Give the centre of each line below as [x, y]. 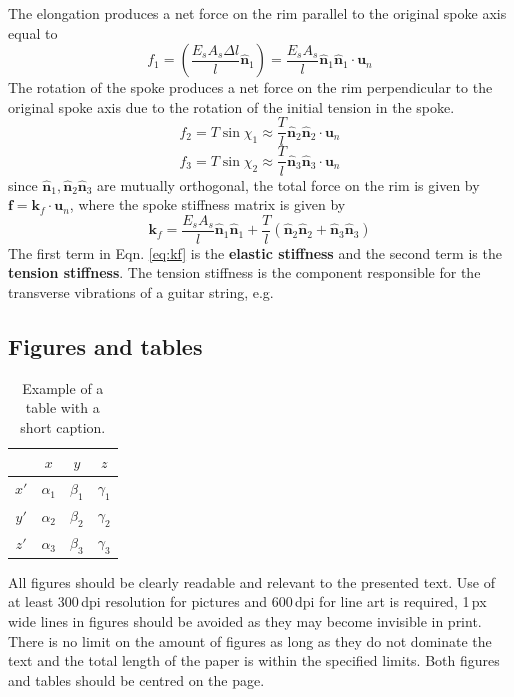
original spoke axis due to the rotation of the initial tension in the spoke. [231, 106]
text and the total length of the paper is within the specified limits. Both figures [254, 660]
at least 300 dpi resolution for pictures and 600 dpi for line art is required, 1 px [247, 601]
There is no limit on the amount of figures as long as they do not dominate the [250, 640]
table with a [62, 407]
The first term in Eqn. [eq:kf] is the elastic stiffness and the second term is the [255, 252]
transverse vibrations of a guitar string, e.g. [141, 291]
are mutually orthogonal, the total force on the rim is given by [288, 184]
